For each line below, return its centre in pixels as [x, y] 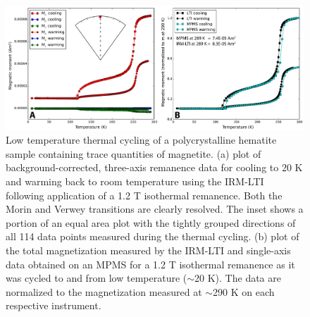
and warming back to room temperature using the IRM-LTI [135, 181]
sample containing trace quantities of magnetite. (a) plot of [134, 153]
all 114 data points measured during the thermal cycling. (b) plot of [153, 236]
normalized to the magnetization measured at [104, 291]
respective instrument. [54, 305]
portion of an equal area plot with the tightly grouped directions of [151, 222]
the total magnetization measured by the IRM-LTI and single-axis [148, 250]
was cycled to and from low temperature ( [97, 278]
